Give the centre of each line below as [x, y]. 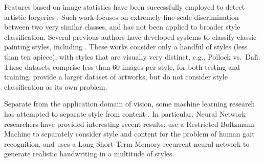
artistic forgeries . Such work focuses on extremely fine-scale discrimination [122, 17]
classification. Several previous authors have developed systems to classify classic [130, 36]
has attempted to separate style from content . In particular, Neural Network [125, 113]
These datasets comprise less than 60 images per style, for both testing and [122, 66]
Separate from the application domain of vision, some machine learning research [130, 104]
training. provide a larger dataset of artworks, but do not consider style [116, 77]
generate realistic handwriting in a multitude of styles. [89, 154]
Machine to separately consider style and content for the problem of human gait [129, 134]
